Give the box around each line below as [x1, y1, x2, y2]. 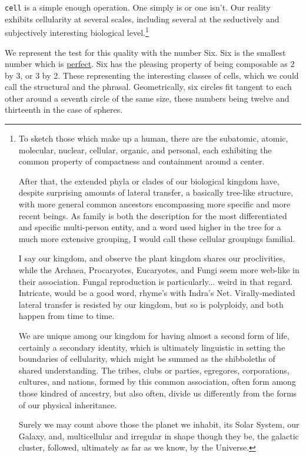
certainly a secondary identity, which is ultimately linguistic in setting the [18, 341, 285, 353]
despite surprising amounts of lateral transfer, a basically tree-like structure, [18, 186, 293, 199]
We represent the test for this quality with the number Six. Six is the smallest [5, 46, 286, 58]
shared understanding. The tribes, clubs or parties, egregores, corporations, [18, 364, 290, 376]
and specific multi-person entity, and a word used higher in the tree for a [18, 221, 281, 233]
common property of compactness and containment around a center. [18, 155, 265, 167]
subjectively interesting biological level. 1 [5, 25, 149, 38]
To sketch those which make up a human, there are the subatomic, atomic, [18, 132, 288, 145]
